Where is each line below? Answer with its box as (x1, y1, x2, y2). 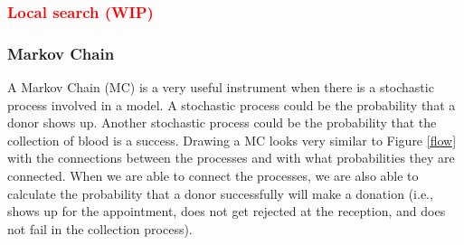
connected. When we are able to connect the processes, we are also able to (7, 166, 419, 185)
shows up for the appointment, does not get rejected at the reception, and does (7, 202, 446, 221)
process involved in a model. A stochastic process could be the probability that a (7, 95, 456, 114)
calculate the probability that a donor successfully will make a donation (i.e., (7, 184, 433, 203)
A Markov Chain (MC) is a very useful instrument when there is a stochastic (7, 78, 434, 97)
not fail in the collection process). (7, 219, 193, 238)
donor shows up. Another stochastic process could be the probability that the (7, 113, 437, 132)
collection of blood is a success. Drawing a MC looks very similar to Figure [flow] (7, 130, 457, 149)
